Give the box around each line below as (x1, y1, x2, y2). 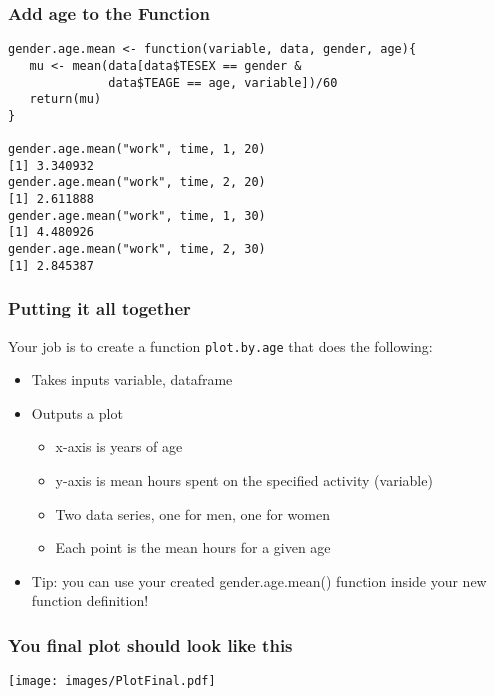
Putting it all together (8, 296, 191, 321)
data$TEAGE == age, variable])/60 (108, 75, 338, 90)
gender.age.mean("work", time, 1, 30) (8, 208, 266, 223)
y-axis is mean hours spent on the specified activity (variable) (55, 470, 433, 491)
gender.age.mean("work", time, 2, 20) (8, 175, 266, 190)
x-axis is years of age (55, 436, 183, 457)
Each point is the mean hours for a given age (55, 537, 331, 558)
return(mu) (29, 92, 102, 107)
